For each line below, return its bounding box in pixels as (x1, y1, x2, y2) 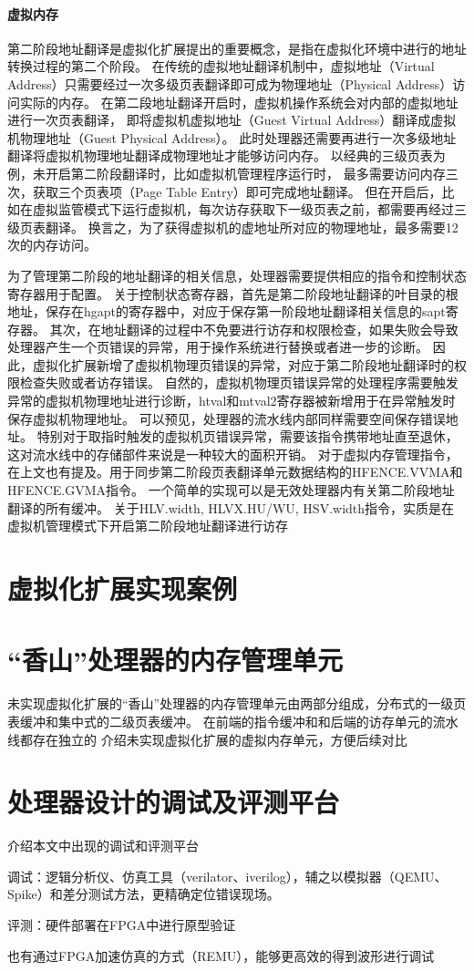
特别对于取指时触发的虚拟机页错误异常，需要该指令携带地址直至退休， (36, 427, 459, 446)
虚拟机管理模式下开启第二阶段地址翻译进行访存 (7, 516, 288, 535)
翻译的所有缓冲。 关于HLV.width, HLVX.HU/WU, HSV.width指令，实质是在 (7, 498, 455, 517)
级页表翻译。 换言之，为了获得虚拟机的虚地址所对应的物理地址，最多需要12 (7, 217, 459, 236)
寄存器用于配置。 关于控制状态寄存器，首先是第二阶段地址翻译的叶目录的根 (7, 284, 459, 303)
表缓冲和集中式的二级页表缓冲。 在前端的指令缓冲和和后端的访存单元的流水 (7, 711, 459, 730)
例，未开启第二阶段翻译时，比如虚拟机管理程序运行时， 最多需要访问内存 (7, 163, 446, 182)
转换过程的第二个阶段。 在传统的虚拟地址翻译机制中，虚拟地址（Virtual (7, 57, 435, 76)
